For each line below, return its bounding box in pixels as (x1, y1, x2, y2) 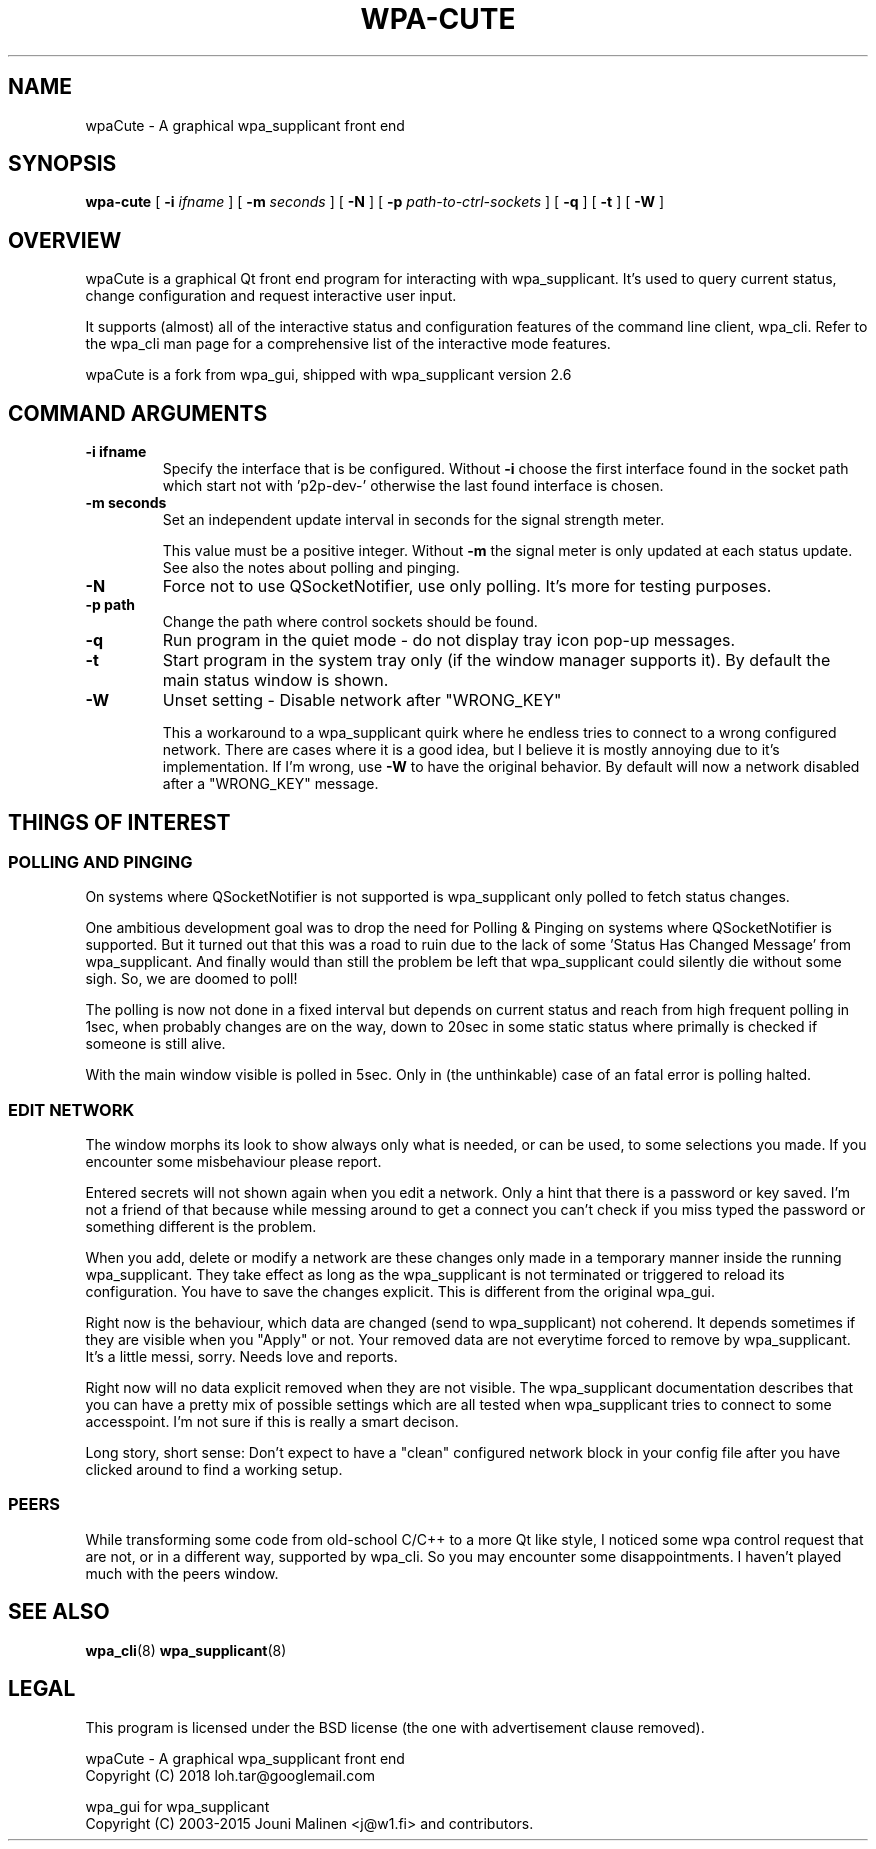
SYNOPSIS (8, 151, 117, 177)
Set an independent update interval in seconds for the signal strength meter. (162, 511, 665, 529)
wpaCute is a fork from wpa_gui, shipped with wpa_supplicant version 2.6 (85, 366, 572, 384)
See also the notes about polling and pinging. (162, 559, 460, 577)
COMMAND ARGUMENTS (8, 400, 268, 426)
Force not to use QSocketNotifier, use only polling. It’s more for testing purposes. (162, 576, 772, 597)
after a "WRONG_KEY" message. (162, 775, 379, 793)
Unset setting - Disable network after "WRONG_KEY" (162, 690, 562, 711)
